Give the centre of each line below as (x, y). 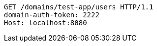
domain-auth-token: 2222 (52, 15)
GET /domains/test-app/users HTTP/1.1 (79, 7)
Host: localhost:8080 (46, 23)
